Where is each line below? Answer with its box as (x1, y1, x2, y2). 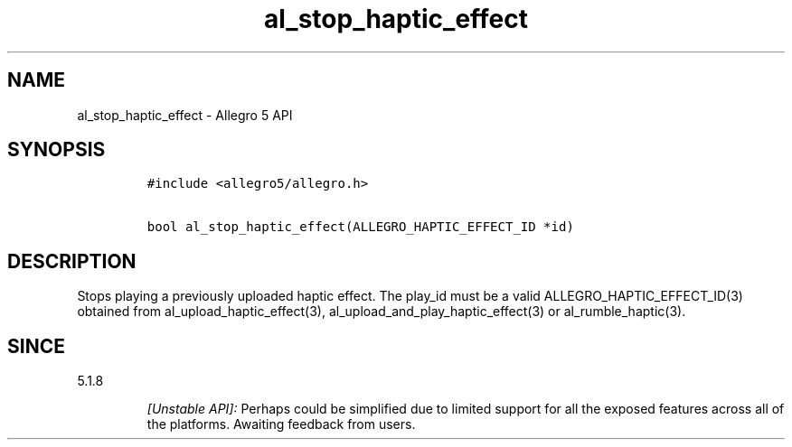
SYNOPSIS (7, 138, 106, 162)
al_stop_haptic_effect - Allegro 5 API (77, 107, 293, 123)
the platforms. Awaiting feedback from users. (146, 416, 416, 433)
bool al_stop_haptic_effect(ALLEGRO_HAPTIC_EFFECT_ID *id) (146, 219, 574, 235)
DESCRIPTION (7, 249, 137, 273)
